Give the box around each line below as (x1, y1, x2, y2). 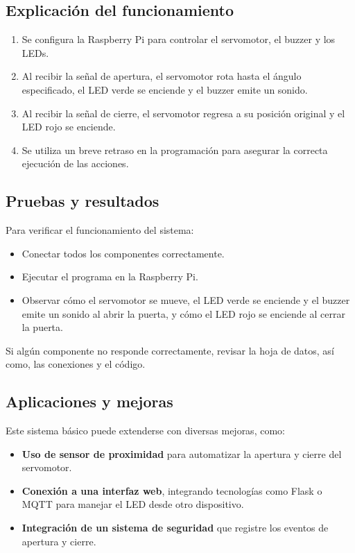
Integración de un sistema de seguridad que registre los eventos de (21, 520, 329, 535)
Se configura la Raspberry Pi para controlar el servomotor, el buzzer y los (21, 32, 336, 46)
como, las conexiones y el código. (6, 357, 146, 371)
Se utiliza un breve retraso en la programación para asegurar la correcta (21, 142, 328, 157)
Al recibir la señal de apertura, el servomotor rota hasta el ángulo (21, 69, 302, 83)
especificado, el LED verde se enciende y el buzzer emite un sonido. (21, 82, 308, 96)
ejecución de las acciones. (21, 156, 129, 171)
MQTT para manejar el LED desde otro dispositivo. (21, 497, 244, 511)
